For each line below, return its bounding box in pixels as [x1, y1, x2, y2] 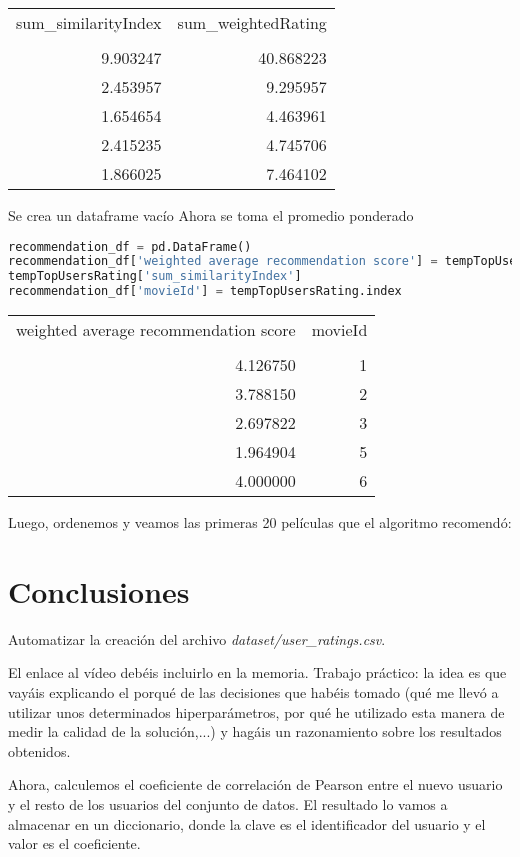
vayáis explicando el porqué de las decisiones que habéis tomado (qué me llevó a [8, 682, 499, 702]
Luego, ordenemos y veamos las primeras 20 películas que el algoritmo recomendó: [8, 512, 512, 533]
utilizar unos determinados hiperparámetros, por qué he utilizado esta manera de [8, 701, 505, 722]
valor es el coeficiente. [8, 833, 141, 854]
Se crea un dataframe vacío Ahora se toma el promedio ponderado [8, 205, 414, 225]
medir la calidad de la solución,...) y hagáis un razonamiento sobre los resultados [8, 721, 502, 742]
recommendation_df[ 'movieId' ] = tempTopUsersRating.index [8, 284, 402, 299]
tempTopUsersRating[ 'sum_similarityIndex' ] [8, 269, 302, 284]
